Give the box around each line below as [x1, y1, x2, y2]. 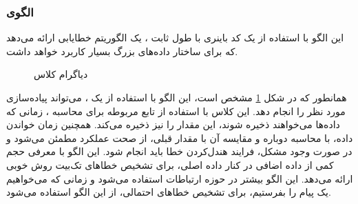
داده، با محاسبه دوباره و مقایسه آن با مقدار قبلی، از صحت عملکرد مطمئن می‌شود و [6, 130, 353, 145]
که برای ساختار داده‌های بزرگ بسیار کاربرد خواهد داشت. [6, 43, 238, 58]
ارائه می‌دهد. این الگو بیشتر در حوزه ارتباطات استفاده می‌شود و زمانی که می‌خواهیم [6, 171, 353, 185]
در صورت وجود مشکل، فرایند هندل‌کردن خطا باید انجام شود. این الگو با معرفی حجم [6, 144, 352, 159]
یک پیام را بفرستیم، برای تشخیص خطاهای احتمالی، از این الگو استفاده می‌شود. [6, 185, 331, 199]
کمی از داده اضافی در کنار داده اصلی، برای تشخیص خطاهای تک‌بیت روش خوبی [6, 157, 334, 172]
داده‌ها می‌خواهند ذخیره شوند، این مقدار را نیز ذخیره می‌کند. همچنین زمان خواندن [6, 117, 340, 132]
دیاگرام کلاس [34, 67, 88, 81]
